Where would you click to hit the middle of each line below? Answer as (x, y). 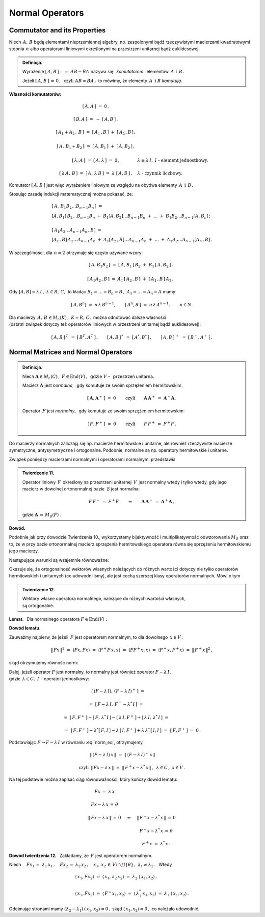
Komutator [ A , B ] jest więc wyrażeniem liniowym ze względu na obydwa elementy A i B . (101, 185)
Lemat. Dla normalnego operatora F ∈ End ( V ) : (58, 619)
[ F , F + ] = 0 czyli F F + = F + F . (132, 423)
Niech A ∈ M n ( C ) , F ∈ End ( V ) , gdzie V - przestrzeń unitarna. (88, 377)
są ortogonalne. (38, 605)
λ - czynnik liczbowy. (160, 173)
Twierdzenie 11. (38, 473)
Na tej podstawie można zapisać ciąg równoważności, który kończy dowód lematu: (93, 779)
